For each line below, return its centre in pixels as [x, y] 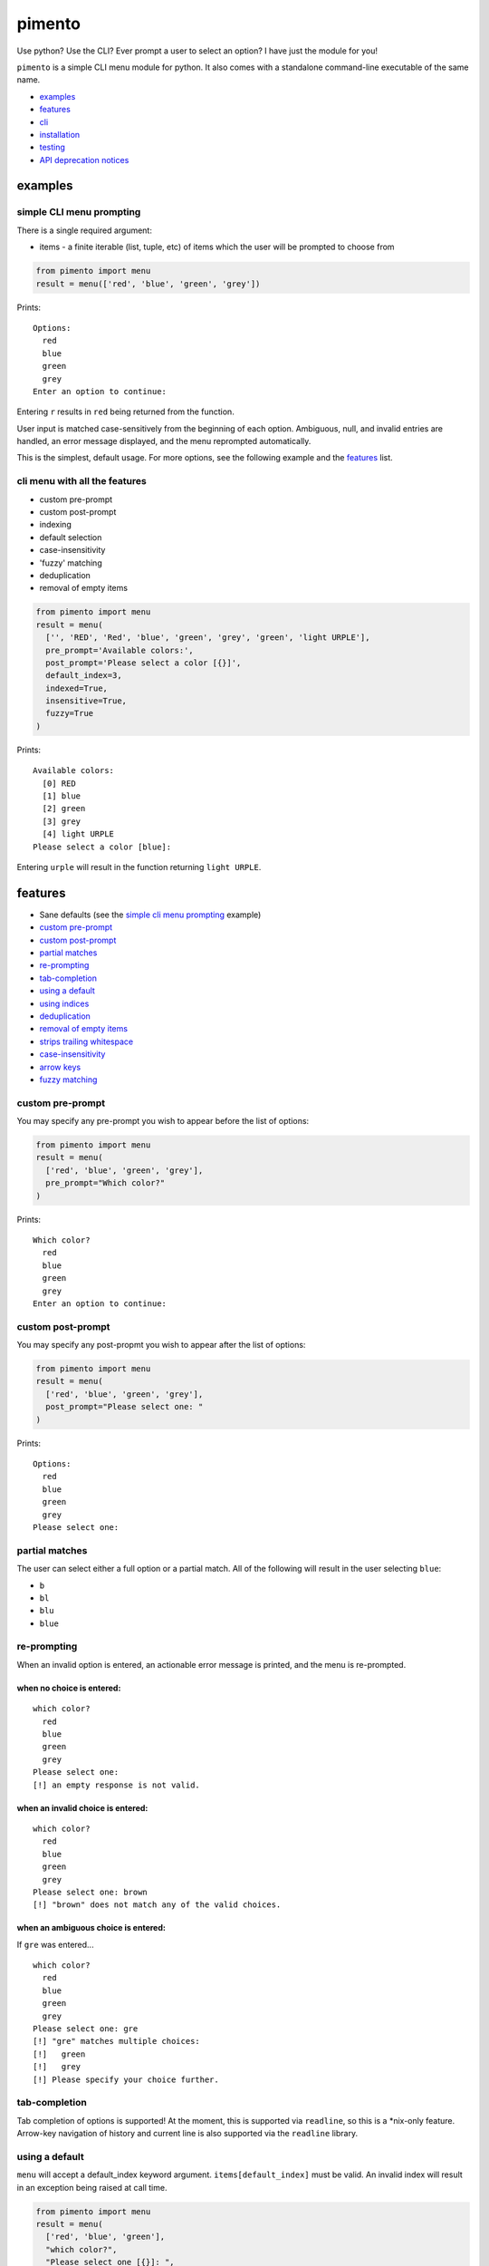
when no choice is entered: [69, 1688]
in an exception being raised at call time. [92, 2187]
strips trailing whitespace [86, 1041]
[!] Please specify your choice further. [126, 2079]
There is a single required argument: [85, 230]
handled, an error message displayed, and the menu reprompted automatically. [164, 441]
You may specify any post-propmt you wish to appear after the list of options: [161, 1345]
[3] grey [62, 821]
